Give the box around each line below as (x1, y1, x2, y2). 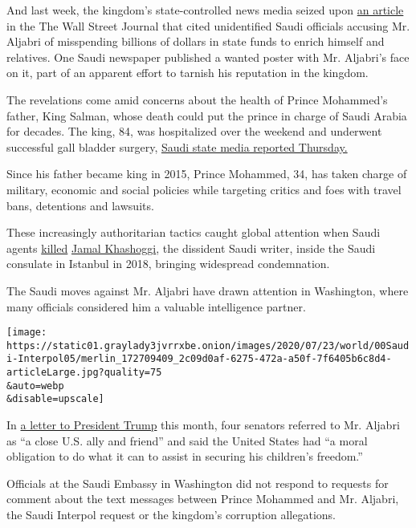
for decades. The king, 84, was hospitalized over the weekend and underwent (6, 123, 382, 140)
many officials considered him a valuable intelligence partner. (6, 298, 306, 315)
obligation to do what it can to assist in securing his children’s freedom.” (6, 448, 363, 465)
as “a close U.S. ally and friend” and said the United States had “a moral (6, 432, 368, 449)
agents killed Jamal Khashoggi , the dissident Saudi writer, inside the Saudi (6, 239, 376, 256)
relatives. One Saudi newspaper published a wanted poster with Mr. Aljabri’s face (6, 48, 410, 65)
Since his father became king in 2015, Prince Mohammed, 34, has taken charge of (6, 165, 407, 182)
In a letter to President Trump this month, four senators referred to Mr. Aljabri (6, 416, 400, 433)
